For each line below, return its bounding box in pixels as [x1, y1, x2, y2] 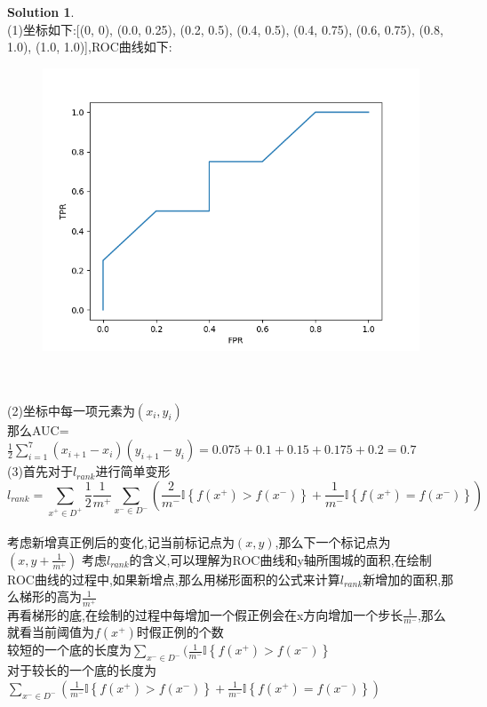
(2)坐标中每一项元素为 [7, 401, 135, 419]
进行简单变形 [95, 462, 171, 481]
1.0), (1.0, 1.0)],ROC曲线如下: [7, 37, 172, 56]
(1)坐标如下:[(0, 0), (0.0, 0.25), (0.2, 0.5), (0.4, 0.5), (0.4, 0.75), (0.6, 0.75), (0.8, [7, 20, 443, 38]
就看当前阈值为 [7, 623, 94, 641]
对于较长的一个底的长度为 [7, 661, 156, 679]
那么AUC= [7, 420, 69, 439]
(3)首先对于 [7, 462, 73, 481]
